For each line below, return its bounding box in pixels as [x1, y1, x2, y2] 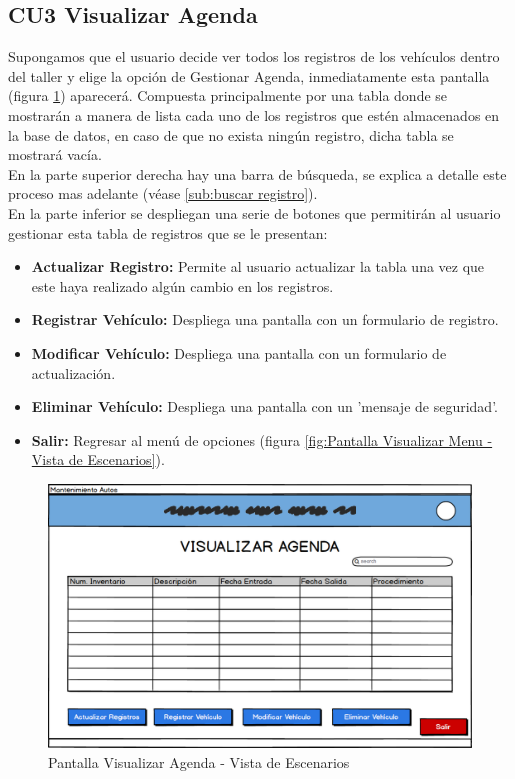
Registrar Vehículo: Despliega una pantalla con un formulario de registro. [31, 309, 499, 330]
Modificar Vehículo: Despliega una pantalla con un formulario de [31, 342, 447, 363]
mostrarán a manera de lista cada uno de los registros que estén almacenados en [8, 104, 500, 125]
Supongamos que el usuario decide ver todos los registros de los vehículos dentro [8, 46, 500, 67]
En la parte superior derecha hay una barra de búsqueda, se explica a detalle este [8, 163, 507, 184]
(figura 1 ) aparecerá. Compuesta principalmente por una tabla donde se [8, 85, 448, 106]
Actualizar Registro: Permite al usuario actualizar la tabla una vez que [31, 256, 485, 277]
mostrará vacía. [8, 144, 102, 165]
